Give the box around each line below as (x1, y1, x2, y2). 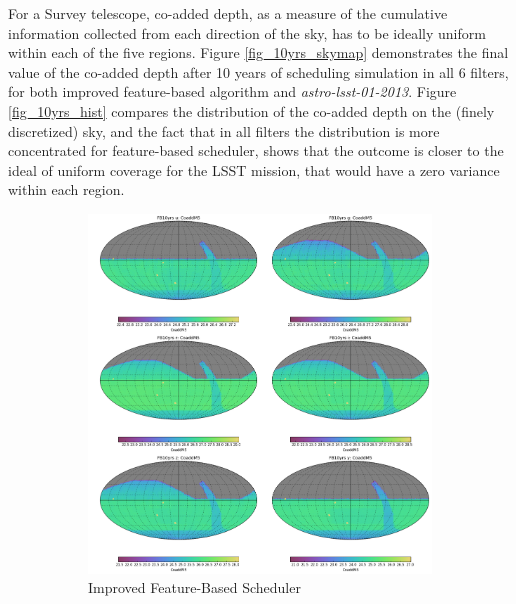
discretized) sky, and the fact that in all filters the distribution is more (8, 120, 440, 141)
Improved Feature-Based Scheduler (88, 577, 301, 598)
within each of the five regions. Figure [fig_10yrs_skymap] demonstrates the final (8, 42, 509, 63)
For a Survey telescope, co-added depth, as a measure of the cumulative (8, 3, 448, 23)
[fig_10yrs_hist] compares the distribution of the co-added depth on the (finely (8, 100, 495, 121)
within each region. (8, 179, 125, 200)
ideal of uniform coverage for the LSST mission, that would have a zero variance (8, 159, 500, 180)
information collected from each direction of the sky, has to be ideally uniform (8, 22, 486, 43)
